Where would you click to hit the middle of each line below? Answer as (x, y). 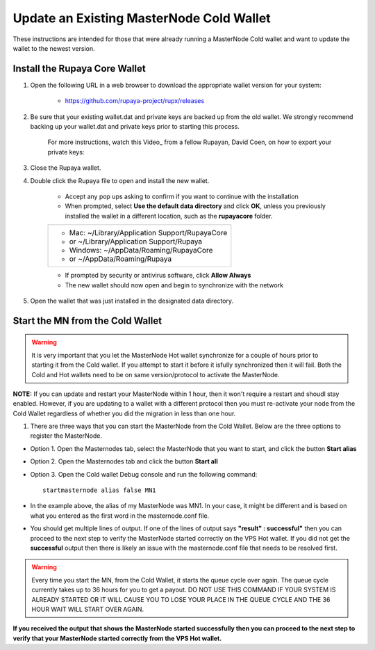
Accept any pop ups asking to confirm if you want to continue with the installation (182, 196)
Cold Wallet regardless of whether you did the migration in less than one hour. (124, 413)
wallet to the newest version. (54, 48)
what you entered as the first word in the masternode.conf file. (120, 516)
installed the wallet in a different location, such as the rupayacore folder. (169, 216)
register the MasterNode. (66, 436)
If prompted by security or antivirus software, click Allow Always (158, 276)
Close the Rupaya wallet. (66, 168)
